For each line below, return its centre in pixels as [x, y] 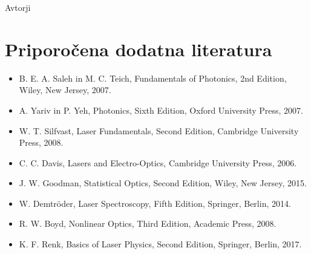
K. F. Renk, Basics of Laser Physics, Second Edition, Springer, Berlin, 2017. [160, 244]
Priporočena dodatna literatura [139, 49]
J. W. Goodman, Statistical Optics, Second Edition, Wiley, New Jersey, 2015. [163, 183]
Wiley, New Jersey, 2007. [65, 90]
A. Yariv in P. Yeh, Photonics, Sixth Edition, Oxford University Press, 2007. [161, 110]
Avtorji [18, 7]
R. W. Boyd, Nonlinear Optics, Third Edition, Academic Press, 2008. [148, 223]
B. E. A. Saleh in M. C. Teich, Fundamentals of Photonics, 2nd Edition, [153, 78]
